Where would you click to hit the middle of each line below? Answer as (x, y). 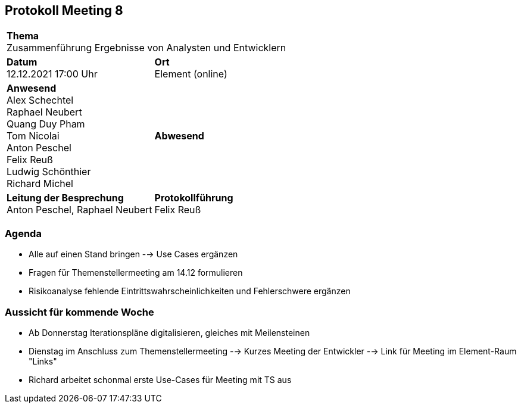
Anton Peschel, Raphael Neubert (79, 210)
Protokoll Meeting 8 (64, 10)
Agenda (23, 233)
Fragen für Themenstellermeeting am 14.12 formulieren (136, 273)
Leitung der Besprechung (65, 198)
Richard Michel (40, 184)
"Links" (43, 361)
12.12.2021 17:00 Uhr (52, 74)
